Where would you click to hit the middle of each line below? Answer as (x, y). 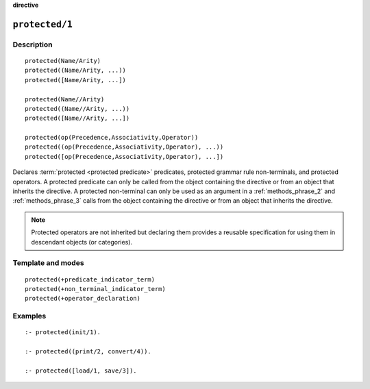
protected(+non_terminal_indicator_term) (95, 289)
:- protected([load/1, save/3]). (81, 371)
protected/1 (43, 24)
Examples (29, 316)
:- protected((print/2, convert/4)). (88, 352)
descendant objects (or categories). (82, 242)
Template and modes (49, 263)
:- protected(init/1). (63, 332)
